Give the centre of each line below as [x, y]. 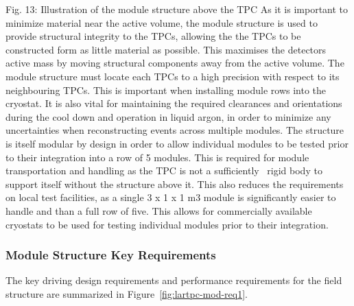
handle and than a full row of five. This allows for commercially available [159, 210]
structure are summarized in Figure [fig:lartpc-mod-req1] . [127, 293]
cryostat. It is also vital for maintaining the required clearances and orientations [174, 103]
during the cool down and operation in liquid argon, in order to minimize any [168, 116]
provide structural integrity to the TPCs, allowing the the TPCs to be [153, 36]
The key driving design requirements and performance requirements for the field [174, 280]
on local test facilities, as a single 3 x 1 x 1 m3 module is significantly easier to [171, 197]
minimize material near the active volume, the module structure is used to [162, 22]
